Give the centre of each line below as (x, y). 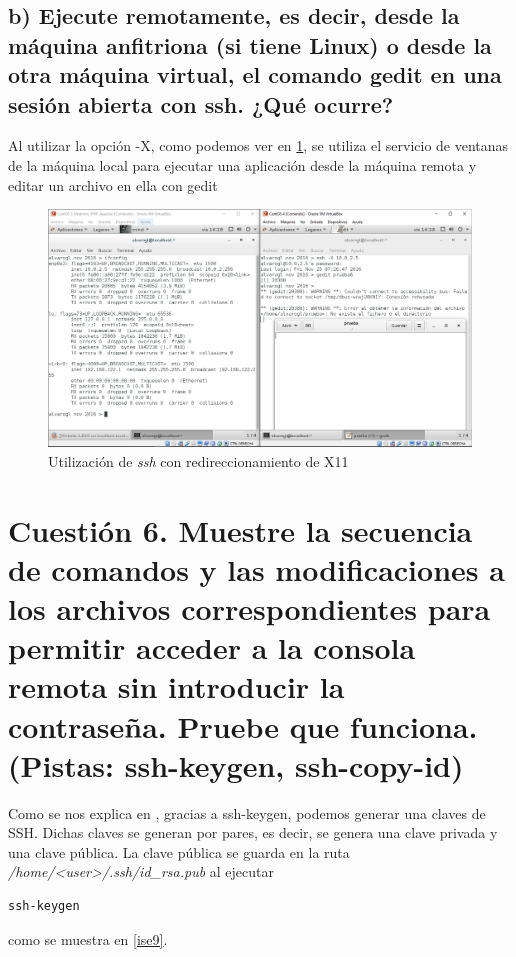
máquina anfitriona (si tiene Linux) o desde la (250, 44)
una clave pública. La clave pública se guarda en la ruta (179, 851)
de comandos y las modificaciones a (256, 568)
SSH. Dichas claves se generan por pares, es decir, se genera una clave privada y (253, 832)
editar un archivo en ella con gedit (113, 184)
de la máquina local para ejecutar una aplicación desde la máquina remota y (242, 164)
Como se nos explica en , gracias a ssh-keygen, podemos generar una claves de (247, 812)
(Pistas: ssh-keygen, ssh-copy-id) (236, 764)
